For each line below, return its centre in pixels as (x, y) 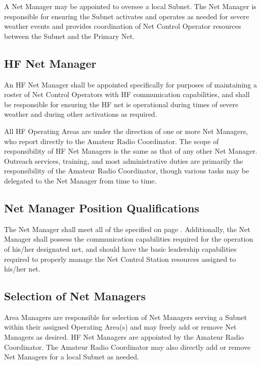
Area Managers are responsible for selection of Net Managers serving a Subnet (125, 317)
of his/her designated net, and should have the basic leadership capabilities (120, 248)
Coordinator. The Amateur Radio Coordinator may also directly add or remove (127, 347)
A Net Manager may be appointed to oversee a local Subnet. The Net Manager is (130, 6)
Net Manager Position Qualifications (102, 208)
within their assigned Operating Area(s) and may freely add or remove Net (120, 327)
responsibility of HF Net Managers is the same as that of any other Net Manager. (131, 151)
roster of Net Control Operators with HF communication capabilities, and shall (127, 94)
